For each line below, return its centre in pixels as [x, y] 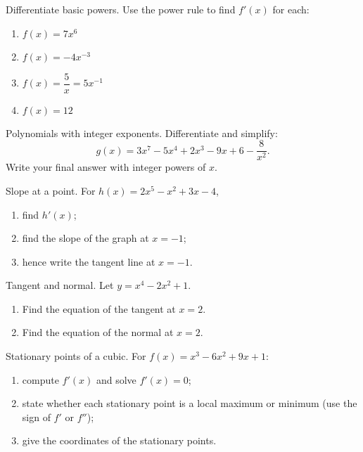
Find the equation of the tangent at [99, 308]
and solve [116, 379]
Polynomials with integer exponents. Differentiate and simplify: [142, 133]
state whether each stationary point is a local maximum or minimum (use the [190, 403]
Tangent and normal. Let [60, 285]
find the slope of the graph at [85, 238]
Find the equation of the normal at [98, 332]
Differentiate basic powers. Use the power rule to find [121, 9]
